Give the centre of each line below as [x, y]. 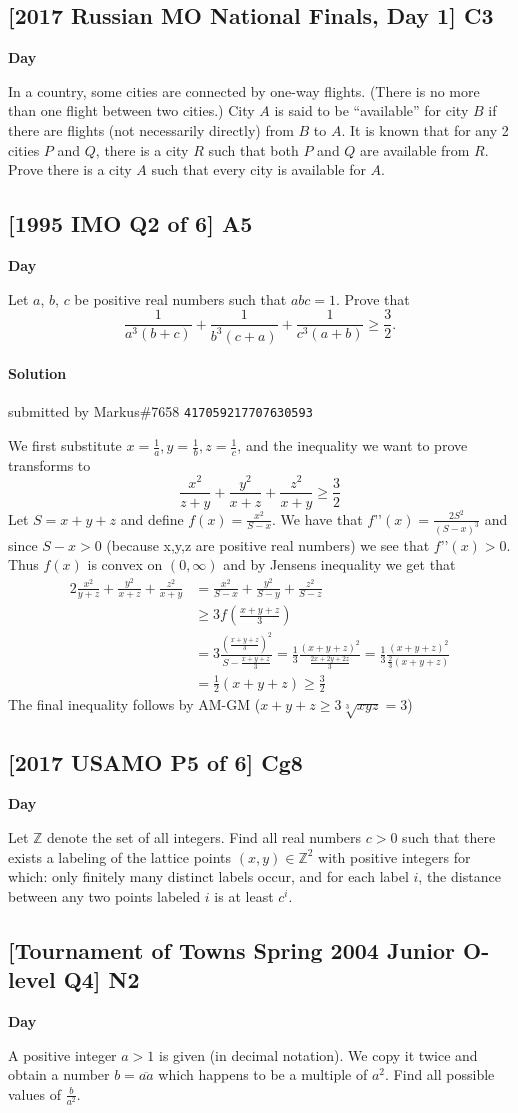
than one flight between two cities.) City [131, 110]
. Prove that [373, 298]
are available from [415, 149]
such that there [449, 837]
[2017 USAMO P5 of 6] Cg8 [155, 761]
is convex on [125, 564]
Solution [37, 373]
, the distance [459, 876]
